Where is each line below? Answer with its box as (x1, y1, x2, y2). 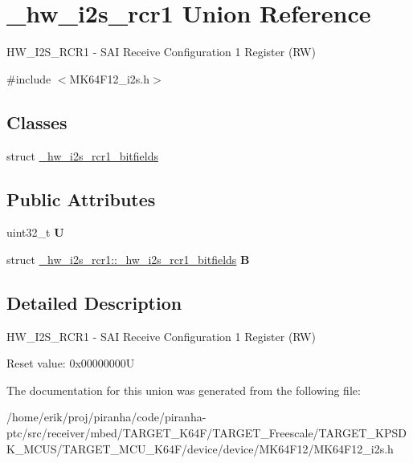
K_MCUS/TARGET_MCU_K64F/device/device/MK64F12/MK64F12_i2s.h (6, 440, 394, 457)
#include (6, 70, 51, 87)
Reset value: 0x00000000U (6, 355, 135, 372)
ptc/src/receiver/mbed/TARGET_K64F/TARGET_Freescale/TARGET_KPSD (6, 424, 407, 441)
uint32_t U (6, 224, 64, 241)
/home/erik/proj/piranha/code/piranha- (6, 408, 206, 425)
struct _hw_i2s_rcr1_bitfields (6, 147, 158, 164)
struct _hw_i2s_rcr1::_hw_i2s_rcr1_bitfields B (6, 250, 250, 267)
